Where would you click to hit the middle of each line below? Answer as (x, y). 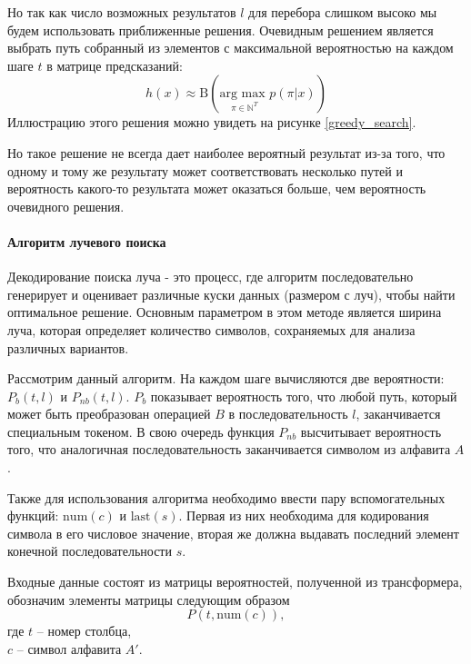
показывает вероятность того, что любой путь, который (304, 396)
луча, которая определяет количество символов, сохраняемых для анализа (211, 329)
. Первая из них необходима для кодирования (304, 515)
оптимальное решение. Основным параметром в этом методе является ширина (225, 312)
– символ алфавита (69, 648)
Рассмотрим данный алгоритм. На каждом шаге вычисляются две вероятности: (226, 378)
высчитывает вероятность (371, 431)
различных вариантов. (68, 347)
